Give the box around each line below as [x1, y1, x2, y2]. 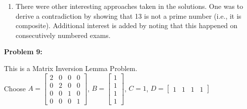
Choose [4, 83, 26, 93]
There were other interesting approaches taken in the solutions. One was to [15, 1, 244, 11]
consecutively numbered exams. [15, 30, 111, 40]
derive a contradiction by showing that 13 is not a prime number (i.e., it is [15, 10, 242, 21]
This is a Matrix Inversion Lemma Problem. [4, 63, 137, 73]
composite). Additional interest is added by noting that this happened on [15, 20, 238, 31]
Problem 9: [4, 46, 42, 57]
